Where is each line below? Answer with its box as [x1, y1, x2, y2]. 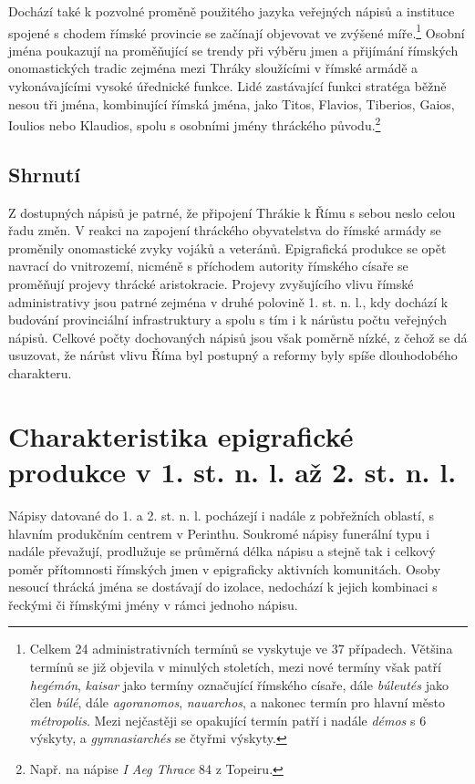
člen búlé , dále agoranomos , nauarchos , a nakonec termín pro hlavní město [29, 693, 445, 712]
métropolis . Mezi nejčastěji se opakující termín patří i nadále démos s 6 [29, 710, 427, 729]
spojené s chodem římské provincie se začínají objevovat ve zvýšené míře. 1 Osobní [8, 20, 465, 42]
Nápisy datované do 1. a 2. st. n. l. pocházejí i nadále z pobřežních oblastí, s [8, 505, 435, 524]
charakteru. [8, 364, 72, 383]
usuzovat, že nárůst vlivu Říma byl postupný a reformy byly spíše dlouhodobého [8, 346, 458, 365]
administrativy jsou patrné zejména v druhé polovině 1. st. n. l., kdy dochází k [8, 292, 449, 311]
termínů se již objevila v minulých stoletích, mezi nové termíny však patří [29, 657, 441, 676]
